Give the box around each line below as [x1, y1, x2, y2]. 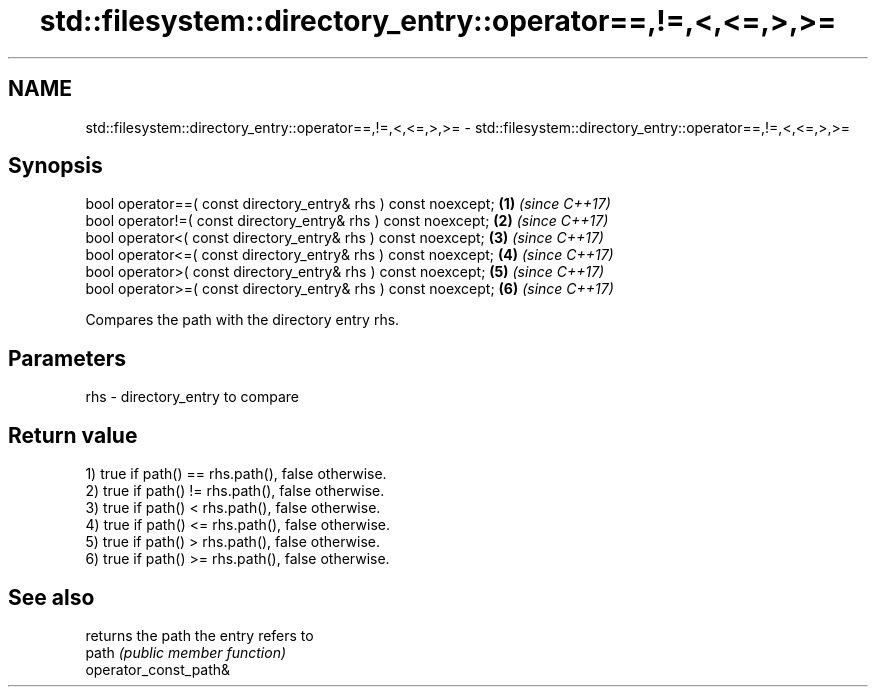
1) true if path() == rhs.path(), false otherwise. [85, 465, 387, 483]
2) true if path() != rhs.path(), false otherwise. [85, 482, 385, 500]
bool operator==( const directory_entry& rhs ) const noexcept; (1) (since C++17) [85, 195, 611, 213]
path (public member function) [85, 643, 287, 661]
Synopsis [8, 153, 103, 179]
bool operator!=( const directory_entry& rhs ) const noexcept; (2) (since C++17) [85, 212, 609, 230]
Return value [8, 422, 138, 448]
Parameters [8, 345, 126, 371]
